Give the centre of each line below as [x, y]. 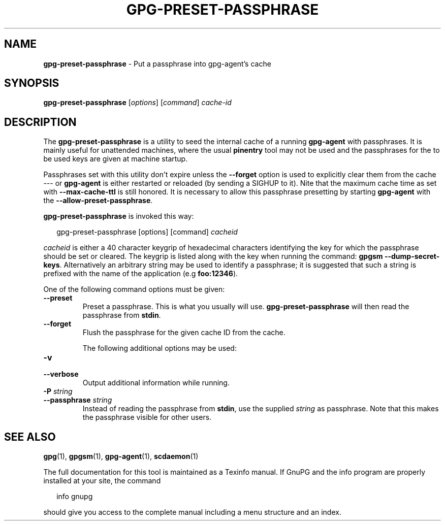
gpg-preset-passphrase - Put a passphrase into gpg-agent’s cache [157, 63]
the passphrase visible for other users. [147, 417]
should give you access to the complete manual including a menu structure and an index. [192, 512]
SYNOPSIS [32, 83]
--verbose [61, 374]
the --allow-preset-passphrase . [98, 201]
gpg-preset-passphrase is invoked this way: [119, 216]
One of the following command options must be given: [134, 289]
